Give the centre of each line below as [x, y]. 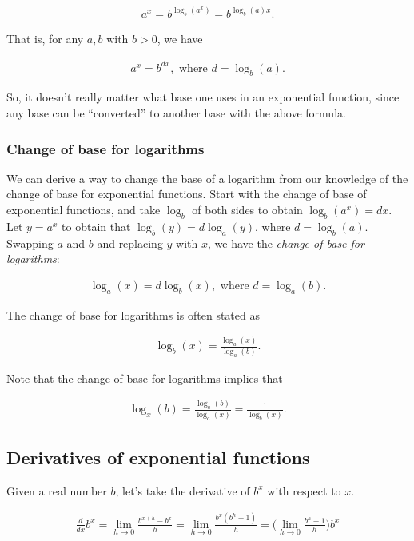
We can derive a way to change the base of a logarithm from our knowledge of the [207, 178]
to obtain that [96, 226]
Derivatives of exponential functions [158, 457]
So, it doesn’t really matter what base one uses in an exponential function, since [203, 97]
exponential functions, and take [84, 209]
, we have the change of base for [286, 243]
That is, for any [45, 39]
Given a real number [57, 490]
